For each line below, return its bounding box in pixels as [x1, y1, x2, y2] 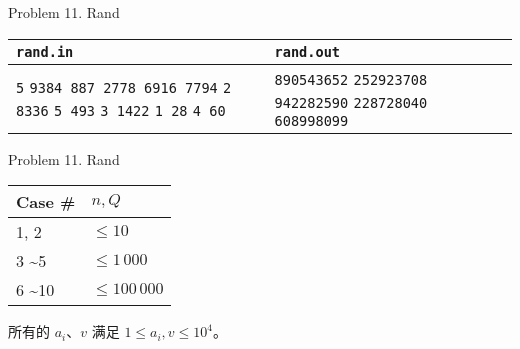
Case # [16, 190, 76, 214]
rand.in [16, 43, 74, 60]
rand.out [274, 43, 341, 60]
